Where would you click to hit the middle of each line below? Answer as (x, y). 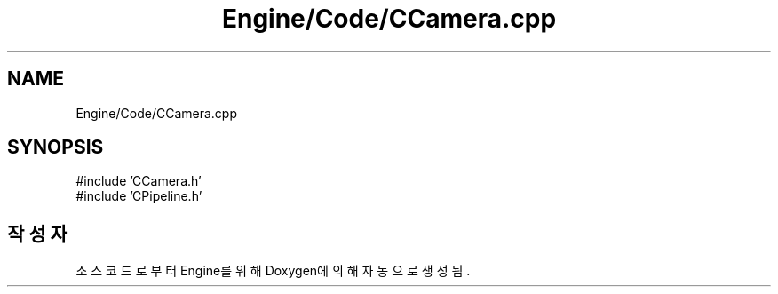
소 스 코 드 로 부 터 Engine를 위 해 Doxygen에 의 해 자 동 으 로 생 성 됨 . (273, 271)
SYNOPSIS (56, 147)
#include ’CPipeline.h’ (139, 196)
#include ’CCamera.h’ (139, 181)
